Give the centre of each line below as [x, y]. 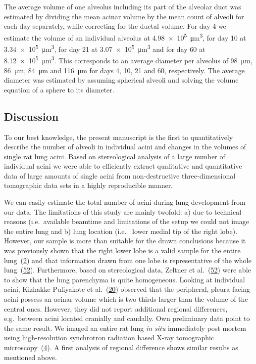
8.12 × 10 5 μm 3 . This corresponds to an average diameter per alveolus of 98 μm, [128, 60]
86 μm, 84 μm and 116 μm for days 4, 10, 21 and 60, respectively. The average [124, 70]
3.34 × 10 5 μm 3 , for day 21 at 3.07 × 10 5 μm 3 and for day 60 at [105, 48]
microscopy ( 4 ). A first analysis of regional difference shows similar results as [121, 347]
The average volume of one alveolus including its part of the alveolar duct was [123, 6]
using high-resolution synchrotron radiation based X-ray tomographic [109, 338]
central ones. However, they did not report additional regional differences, [116, 308]
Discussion [31, 116]
